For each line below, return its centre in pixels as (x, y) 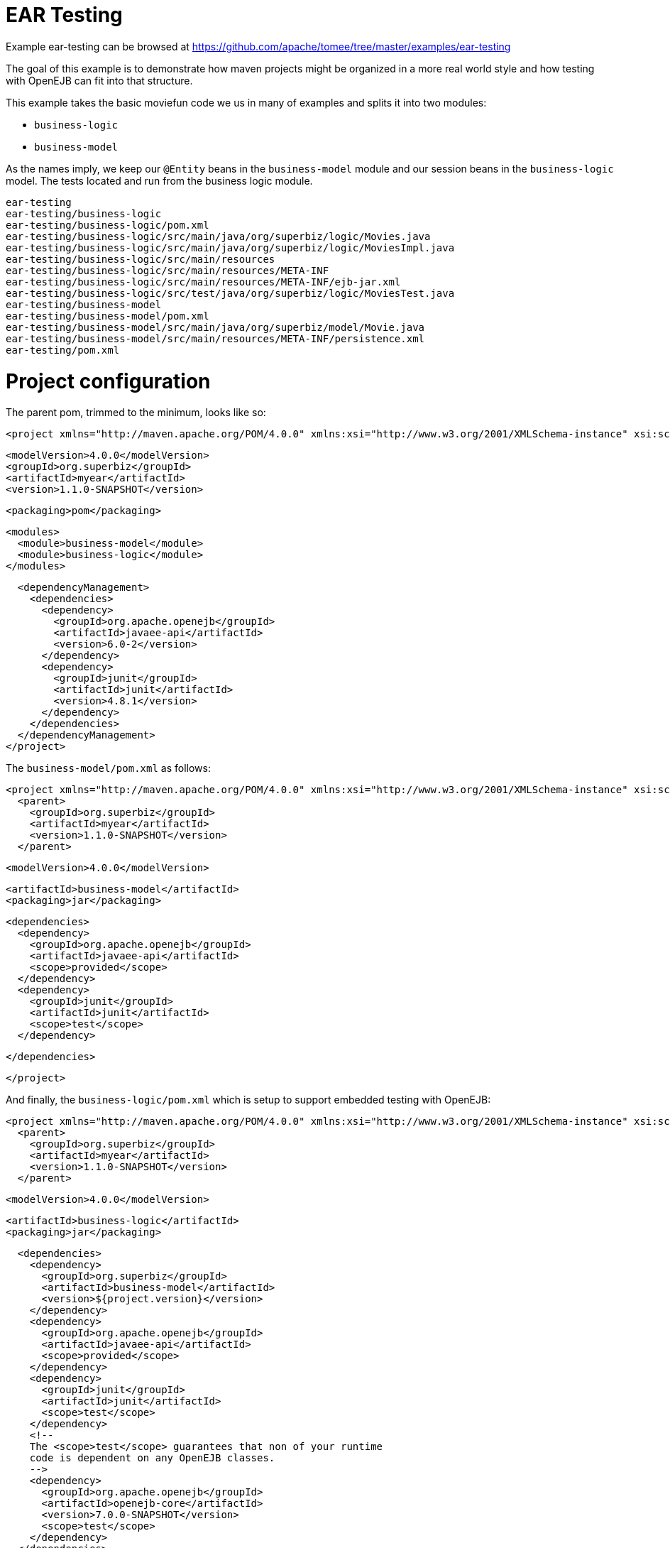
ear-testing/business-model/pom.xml (108, 316)
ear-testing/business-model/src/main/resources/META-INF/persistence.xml (215, 338)
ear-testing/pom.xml (63, 350)
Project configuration (108, 381)
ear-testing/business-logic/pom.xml (108, 225)
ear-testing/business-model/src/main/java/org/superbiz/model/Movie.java (215, 327)
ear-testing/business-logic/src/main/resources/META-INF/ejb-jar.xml (203, 282)
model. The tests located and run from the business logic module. (159, 180)
